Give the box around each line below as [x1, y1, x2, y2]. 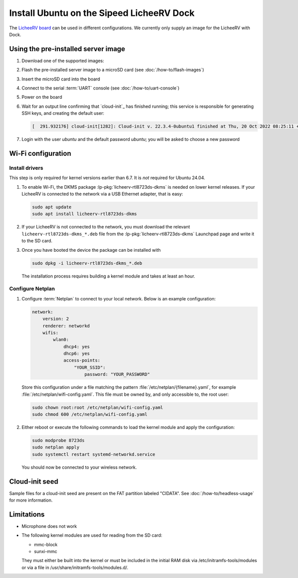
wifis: [42, 330, 59, 335]
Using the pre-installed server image [9, 45, 125, 53]
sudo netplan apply [32, 444, 79, 450]
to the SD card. [21, 238, 53, 244]
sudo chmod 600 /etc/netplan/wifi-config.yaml [32, 411, 148, 417]
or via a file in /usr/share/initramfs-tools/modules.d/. [21, 564, 129, 571]
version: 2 [42, 316, 69, 322]
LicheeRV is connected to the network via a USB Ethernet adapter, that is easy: [21, 191, 183, 197]
